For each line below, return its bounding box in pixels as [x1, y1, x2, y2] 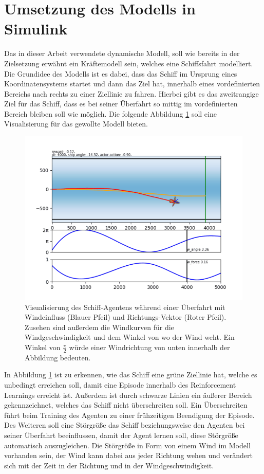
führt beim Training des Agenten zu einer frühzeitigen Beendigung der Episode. [4, 409, 255, 420]
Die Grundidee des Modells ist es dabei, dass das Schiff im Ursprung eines [4, 68, 237, 79]
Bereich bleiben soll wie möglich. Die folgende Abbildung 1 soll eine [4, 108, 217, 119]
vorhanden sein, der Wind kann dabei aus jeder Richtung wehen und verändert [4, 450, 253, 461]
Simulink [4, 18, 68, 39]
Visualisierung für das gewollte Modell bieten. [4, 118, 148, 129]
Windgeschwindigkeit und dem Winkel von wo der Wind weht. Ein [25, 332, 235, 342]
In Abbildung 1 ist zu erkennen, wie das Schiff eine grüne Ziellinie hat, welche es [4, 369, 257, 380]
